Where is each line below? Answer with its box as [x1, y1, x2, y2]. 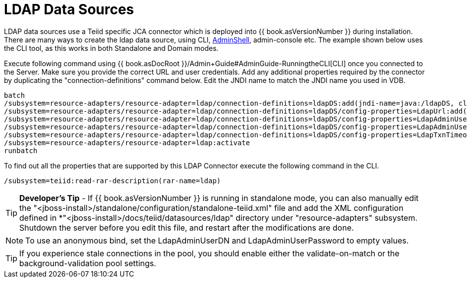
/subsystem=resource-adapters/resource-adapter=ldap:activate [4, 138, 250, 147]
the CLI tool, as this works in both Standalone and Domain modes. [4, 43, 219, 52]
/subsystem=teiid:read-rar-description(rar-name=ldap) [4, 176, 221, 185]
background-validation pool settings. [19, 258, 156, 268]
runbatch [4, 146, 38, 155]
